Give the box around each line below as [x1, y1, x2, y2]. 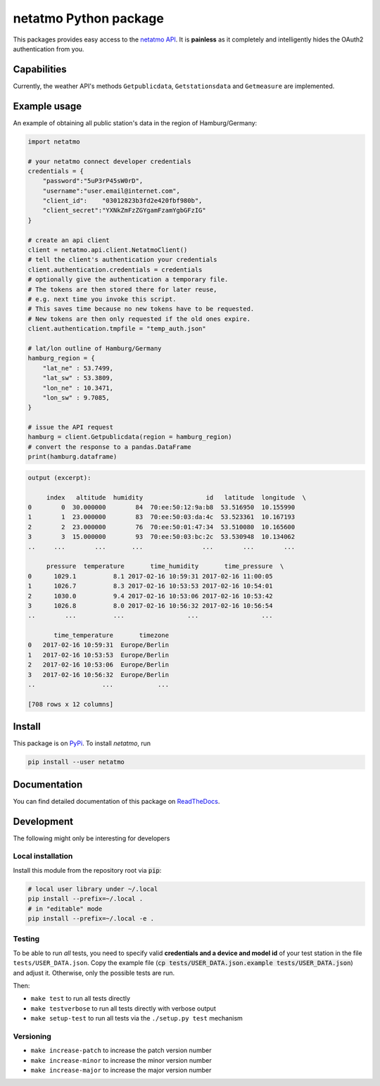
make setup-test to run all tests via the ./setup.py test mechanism [30, 1014, 243, 1023]
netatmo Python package [13, 11, 165, 26]
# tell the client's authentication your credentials [27, 255, 217, 264]
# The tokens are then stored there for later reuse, [27, 285, 217, 293]
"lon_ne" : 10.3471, [42, 384, 114, 392]
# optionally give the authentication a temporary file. [27, 275, 229, 284]
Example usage [13, 100, 82, 112]
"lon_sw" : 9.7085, [42, 393, 110, 401]
